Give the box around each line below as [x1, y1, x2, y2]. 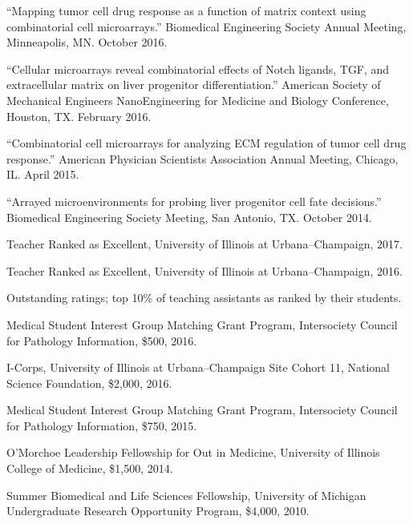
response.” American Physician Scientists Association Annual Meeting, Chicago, [6, 150, 399, 167]
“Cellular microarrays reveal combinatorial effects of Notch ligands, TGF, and [6, 60, 390, 77]
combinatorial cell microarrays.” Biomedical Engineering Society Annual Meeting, [6, 18, 407, 34]
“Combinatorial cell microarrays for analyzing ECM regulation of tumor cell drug [6, 135, 407, 151]
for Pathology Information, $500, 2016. [6, 332, 197, 349]
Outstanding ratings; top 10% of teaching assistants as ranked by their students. [6, 289, 402, 306]
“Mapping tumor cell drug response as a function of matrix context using [6, 2, 366, 18]
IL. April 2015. [6, 166, 79, 183]
